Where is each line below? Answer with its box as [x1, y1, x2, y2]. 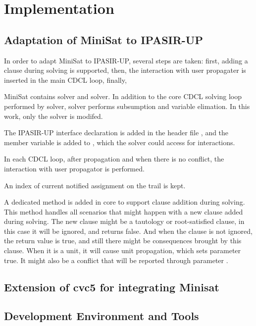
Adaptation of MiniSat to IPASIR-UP [4, 32, 203, 47]
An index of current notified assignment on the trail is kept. [4, 180, 186, 190]
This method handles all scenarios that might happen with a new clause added [4, 206, 243, 217]
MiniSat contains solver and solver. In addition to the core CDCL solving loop [4, 91, 242, 102]
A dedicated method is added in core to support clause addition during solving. [4, 197, 245, 207]
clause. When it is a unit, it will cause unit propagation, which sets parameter [4, 245, 241, 256]
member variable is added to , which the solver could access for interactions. [4, 137, 235, 147]
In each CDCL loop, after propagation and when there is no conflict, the [4, 154, 224, 164]
